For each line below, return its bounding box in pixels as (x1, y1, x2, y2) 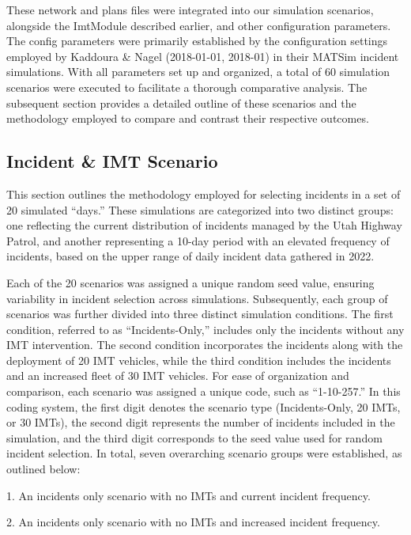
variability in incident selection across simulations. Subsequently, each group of (6, 290, 388, 306)
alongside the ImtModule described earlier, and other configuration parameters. (6, 17, 391, 33)
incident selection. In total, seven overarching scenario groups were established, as (6, 445, 402, 461)
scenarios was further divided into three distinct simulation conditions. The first (6, 305, 394, 322)
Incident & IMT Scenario (6, 149, 218, 173)
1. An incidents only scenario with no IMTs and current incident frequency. (6, 487, 371, 503)
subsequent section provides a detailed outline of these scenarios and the (6, 94, 356, 111)
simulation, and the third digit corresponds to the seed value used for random (6, 429, 383, 446)
